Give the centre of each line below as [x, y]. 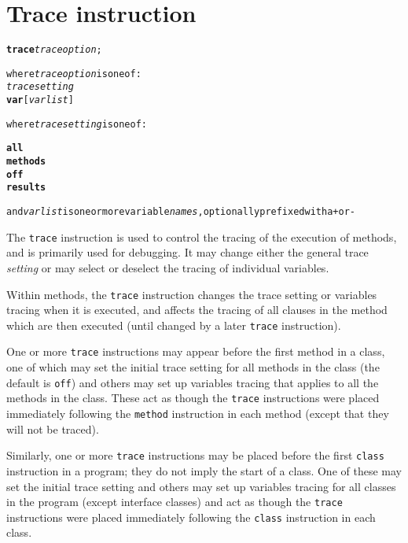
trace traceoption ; [54, 50]
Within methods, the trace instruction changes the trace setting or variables [192, 294]
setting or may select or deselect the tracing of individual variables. [168, 267]
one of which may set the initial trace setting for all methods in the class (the [193, 367]
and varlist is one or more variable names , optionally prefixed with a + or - [181, 212]
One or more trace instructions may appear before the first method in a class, [196, 351]
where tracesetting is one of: [77, 124]
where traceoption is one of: [74, 74]
